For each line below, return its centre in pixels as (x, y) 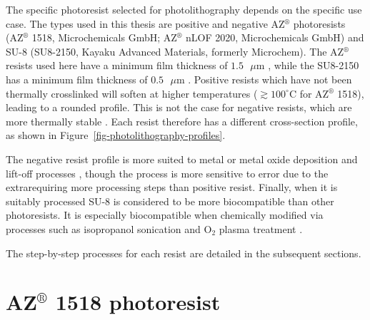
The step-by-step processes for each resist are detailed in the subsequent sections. (184, 253)
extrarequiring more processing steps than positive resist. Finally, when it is (172, 187)
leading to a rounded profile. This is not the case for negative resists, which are (179, 107)
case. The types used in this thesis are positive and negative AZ (145, 23)
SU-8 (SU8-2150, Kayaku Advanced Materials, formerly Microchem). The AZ (175, 51)
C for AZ (309, 93)
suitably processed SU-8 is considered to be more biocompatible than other (170, 201)
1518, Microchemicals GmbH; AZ (104, 37)
